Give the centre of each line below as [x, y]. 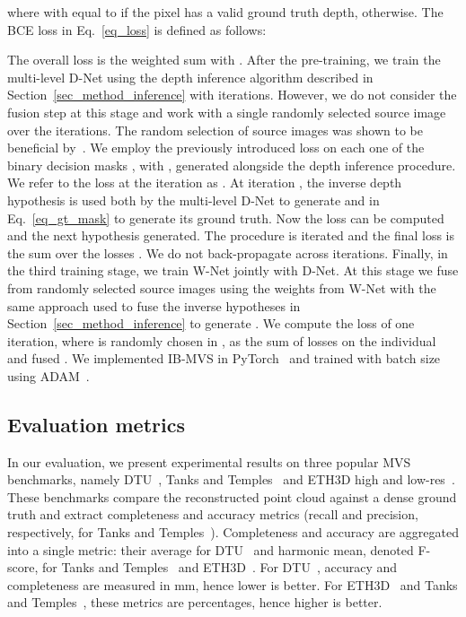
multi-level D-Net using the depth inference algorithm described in [190, 77]
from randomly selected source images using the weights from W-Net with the [222, 287]
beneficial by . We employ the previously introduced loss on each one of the [216, 148]
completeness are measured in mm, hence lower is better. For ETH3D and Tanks [233, 584]
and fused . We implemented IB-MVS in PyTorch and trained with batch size [224, 358]
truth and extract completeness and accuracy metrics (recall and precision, [213, 514]
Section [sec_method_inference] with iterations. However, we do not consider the [232, 95]
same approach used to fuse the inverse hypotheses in [154, 305]
